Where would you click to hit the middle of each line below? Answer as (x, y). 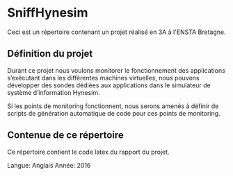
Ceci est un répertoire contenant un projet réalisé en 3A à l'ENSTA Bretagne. (116, 32)
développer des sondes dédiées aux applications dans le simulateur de (109, 85)
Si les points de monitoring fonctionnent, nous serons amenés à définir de (113, 106)
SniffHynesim (48, 13)
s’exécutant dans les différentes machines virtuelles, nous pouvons (103, 78)
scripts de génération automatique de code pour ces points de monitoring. (114, 113)
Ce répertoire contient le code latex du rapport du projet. (88, 152)
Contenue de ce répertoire (65, 135)
